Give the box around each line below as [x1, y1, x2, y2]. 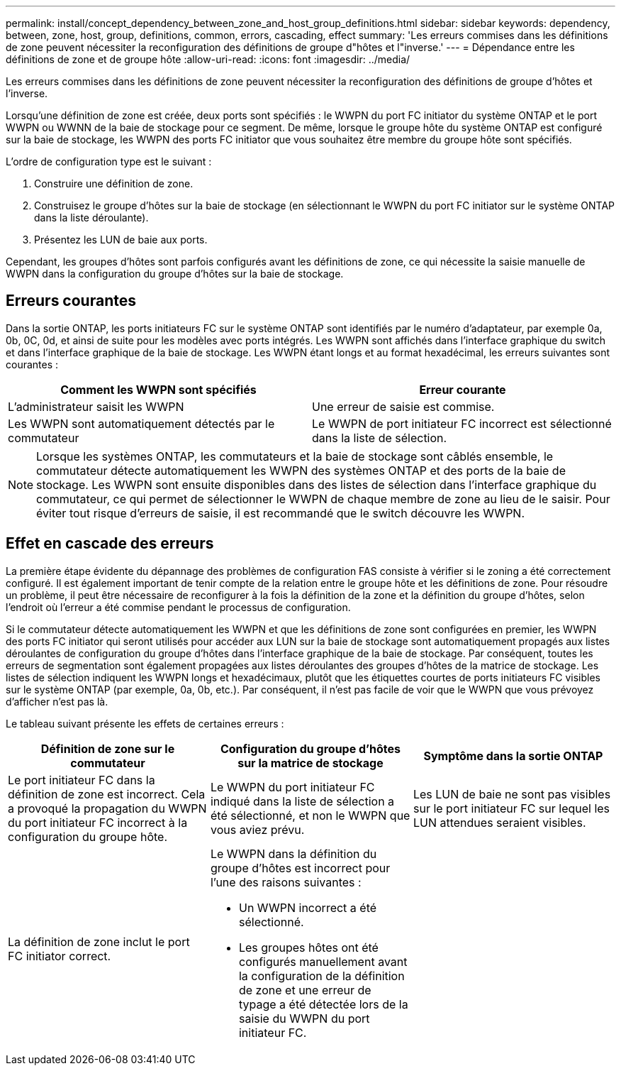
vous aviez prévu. [210, 822, 305, 837]
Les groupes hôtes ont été [238, 940, 379, 955]
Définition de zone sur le [40, 741, 175, 756]
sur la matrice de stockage [237, 755, 384, 770]
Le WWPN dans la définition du [210, 846, 377, 861]
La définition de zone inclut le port [8, 934, 190, 949]
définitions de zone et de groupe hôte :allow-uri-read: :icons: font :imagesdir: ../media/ [6, 53, 410, 65]
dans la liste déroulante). [34, 212, 149, 224]
